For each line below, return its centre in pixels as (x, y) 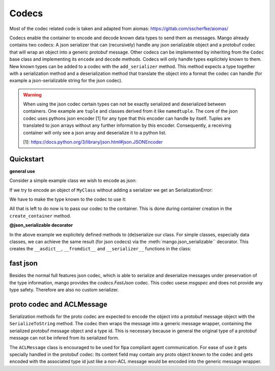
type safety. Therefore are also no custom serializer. (64, 290)
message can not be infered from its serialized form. (64, 338)
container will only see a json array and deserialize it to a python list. (95, 132)
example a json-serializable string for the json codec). (66, 81)
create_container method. (40, 216)
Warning (32, 95)
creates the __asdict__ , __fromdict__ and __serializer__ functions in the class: (100, 249)
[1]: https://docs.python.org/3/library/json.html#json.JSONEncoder (93, 142)
